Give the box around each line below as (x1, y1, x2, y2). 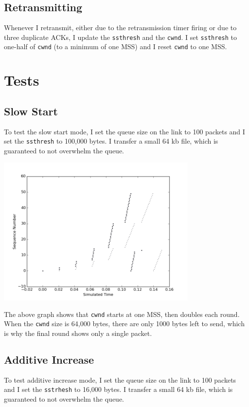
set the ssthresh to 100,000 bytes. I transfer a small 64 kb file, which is (4, 136, 218, 146)
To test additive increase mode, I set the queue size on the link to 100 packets (4, 374, 236, 385)
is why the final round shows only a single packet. (4, 328, 152, 338)
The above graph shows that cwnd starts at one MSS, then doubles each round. (4, 309, 240, 319)
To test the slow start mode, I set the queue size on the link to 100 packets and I (4, 126, 245, 136)
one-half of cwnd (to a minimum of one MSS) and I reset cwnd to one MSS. (4, 41, 227, 52)
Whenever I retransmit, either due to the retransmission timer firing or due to (4, 22, 237, 33)
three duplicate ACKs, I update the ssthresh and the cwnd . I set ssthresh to (4, 32, 237, 42)
